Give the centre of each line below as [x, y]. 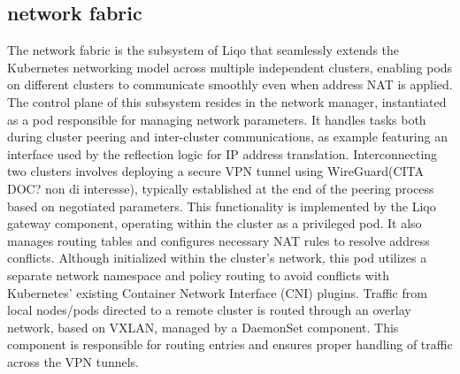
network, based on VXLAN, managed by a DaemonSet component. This [203, 327]
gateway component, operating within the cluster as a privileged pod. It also [215, 223]
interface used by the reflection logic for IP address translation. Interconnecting [222, 153]
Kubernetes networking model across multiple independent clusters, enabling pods [230, 67]
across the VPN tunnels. [73, 361]
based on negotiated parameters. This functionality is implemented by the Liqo [222, 206]
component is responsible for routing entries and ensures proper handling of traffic [230, 344]
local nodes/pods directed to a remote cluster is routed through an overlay [209, 310]
